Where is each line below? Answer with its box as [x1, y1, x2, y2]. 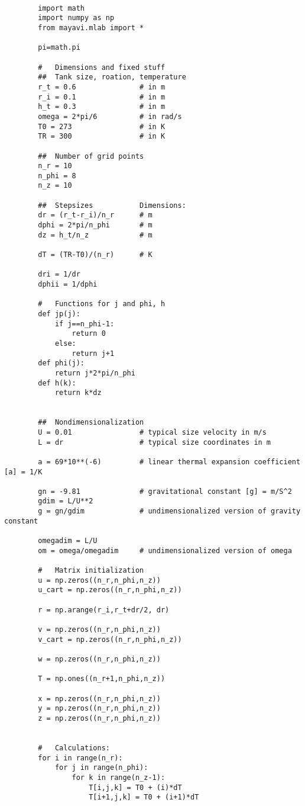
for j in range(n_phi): [54, 763, 148, 772]
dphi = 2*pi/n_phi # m [38, 221, 152, 230]
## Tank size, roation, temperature [38, 73, 186, 82]
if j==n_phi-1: [54, 319, 115, 328]
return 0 [72, 329, 106, 338]
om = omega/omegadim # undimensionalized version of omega [38, 546, 292, 555]
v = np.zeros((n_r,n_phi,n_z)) [38, 625, 161, 634]
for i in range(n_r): [38, 753, 123, 762]
